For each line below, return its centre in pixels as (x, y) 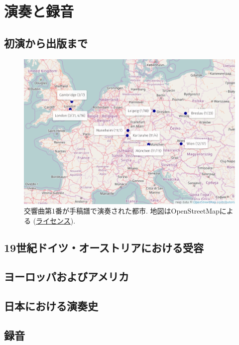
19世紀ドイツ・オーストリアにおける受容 (104, 247)
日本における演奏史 (51, 306)
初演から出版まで (46, 43)
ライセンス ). (56, 220)
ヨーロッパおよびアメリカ (66, 277)
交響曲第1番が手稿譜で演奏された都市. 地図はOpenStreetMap (122, 211)
